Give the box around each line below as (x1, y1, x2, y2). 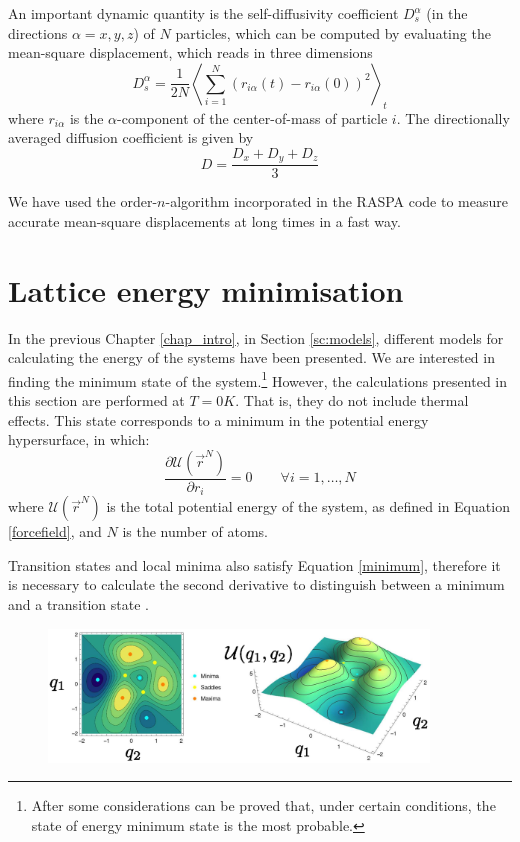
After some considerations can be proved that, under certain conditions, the (31, 795, 496, 816)
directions (8, 22, 68, 43)
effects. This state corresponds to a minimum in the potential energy (8, 409, 429, 430)
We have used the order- (8, 191, 158, 212)
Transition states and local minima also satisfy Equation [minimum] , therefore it (8, 554, 501, 575)
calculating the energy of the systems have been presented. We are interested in (8, 347, 495, 368)
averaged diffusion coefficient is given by (8, 127, 254, 148)
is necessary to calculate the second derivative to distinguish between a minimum (8, 574, 505, 595)
